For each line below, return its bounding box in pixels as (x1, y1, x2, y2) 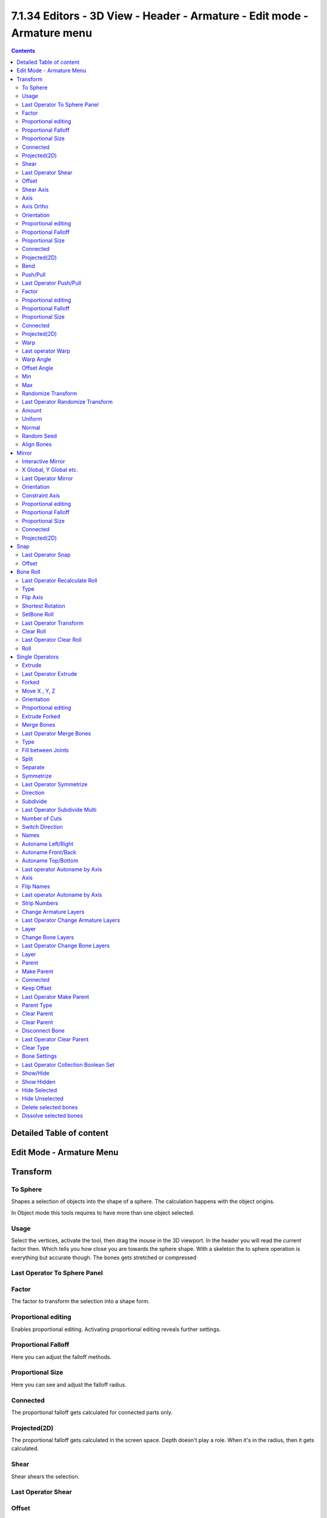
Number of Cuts (22, 814, 62, 822)
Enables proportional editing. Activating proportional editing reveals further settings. (11, 1326, 221, 1333)
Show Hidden (22, 1078, 56, 1085)
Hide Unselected (22, 1095, 64, 1102)
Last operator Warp (22, 347, 70, 355)
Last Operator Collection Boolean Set (22, 1061, 114, 1068)
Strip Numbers (22, 899, 59, 907)
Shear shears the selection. (11, 1472, 80, 1480)
